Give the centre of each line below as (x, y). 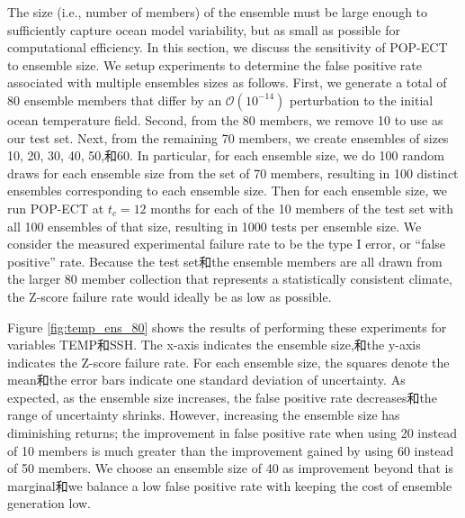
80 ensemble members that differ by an (115, 100)
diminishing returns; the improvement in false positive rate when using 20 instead (232, 433)
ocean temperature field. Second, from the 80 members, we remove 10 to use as (225, 119)
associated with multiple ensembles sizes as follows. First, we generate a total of (227, 82)
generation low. (49, 503)
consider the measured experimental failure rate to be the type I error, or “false (227, 244)
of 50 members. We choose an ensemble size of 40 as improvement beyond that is (230, 468)
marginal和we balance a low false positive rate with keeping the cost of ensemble (230, 485)
